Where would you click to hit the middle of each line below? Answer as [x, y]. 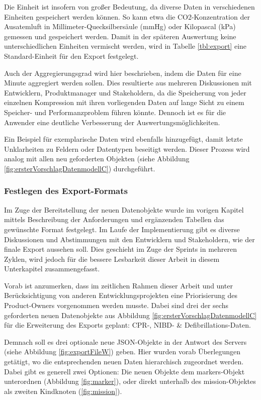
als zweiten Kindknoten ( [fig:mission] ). [63, 391]
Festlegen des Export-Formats [66, 191]
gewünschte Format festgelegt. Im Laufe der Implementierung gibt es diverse [122, 229]
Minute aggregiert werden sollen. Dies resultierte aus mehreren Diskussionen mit [128, 83]
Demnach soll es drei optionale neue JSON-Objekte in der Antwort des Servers [125, 341]
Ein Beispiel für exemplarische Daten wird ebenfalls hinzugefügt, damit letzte [123, 139]
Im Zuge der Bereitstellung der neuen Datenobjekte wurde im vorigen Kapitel [124, 209]
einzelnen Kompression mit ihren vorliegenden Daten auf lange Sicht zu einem [124, 102]
